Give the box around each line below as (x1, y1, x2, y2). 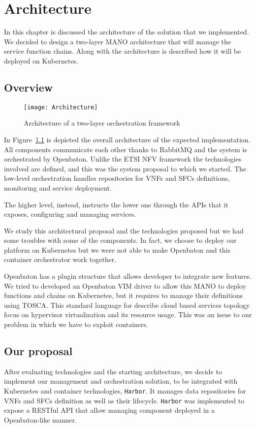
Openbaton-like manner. (4, 414, 77, 425)
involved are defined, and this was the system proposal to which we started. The (4, 163, 247, 173)
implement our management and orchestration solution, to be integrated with (4, 376, 238, 386)
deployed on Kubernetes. (4, 55, 79, 66)
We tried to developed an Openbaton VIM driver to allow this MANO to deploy (4, 280, 246, 291)
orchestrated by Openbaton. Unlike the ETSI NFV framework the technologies (4, 154, 242, 164)
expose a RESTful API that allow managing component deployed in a (4, 405, 215, 415)
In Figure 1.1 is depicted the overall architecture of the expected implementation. (4, 134, 251, 144)
